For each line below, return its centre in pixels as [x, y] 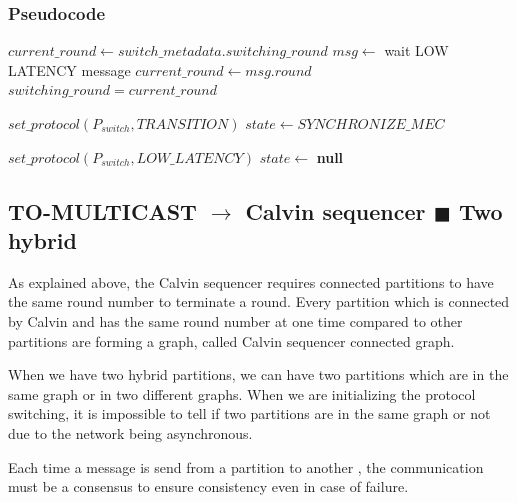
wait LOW [416, 50]
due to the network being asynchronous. [130, 432]
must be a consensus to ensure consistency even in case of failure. [208, 486]
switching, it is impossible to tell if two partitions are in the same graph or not [249, 413]
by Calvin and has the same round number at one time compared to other [235, 320]
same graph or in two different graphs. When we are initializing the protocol [242, 393]
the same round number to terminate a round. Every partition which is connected [259, 301]
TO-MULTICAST [102, 210]
